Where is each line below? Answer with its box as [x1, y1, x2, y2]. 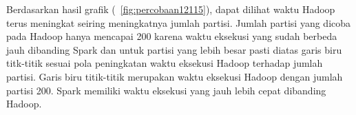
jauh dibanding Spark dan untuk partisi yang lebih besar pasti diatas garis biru [6, 42, 342, 56]
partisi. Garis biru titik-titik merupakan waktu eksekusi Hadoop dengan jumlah [6, 69, 343, 83]
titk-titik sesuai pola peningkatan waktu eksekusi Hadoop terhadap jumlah [6, 56, 323, 70]
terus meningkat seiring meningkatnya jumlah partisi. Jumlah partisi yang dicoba [6, 15, 351, 30]
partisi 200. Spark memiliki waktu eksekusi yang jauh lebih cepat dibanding [6, 83, 326, 97]
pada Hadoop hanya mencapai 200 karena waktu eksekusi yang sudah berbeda [6, 29, 337, 43]
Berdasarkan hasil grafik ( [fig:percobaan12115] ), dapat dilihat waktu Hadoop [6, 2, 335, 16]
